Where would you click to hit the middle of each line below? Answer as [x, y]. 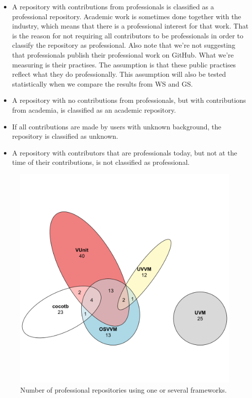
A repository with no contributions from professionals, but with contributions [129, 100]
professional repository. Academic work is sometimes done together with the [126, 16]
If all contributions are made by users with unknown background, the [117, 126]
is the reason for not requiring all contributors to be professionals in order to [128, 35]
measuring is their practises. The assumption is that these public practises [124, 64]
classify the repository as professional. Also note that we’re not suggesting [124, 45]
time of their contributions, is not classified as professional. [101, 162]
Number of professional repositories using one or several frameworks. [124, 389]
